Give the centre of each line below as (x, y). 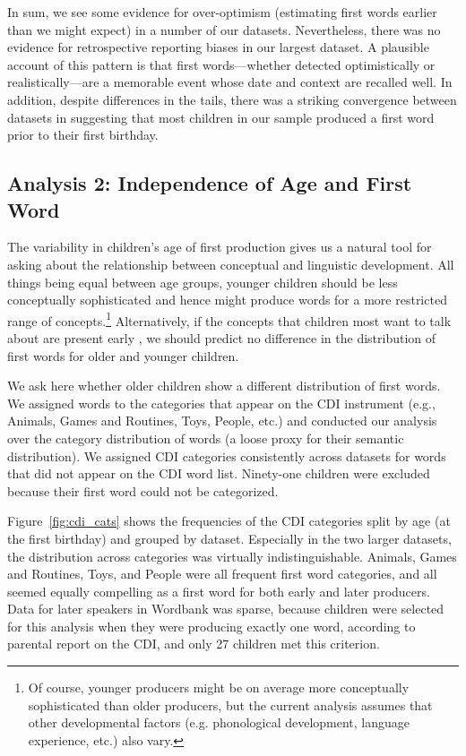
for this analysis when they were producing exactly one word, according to (211, 626)
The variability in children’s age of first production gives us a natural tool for (220, 247)
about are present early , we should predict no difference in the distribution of (222, 337)
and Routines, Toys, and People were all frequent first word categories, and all (222, 574)
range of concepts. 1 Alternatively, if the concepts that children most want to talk (229, 319)
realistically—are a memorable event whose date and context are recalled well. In (230, 82)
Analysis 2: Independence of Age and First (210, 183)
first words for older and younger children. (123, 355)
